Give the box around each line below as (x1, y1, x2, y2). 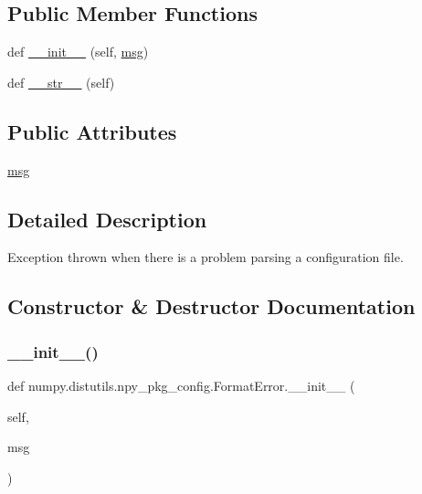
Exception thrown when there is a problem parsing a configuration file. (7, 247, 404, 267)
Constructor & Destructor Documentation (7, 292, 416, 321)
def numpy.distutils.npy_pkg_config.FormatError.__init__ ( (7, 375, 355, 394)
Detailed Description (7, 205, 207, 233)
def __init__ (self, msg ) (7, 42, 149, 61)
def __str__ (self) (7, 72, 115, 91)
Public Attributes (7, 117, 177, 145)
